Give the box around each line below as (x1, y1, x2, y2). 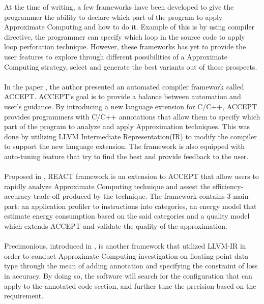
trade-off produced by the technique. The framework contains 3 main (33, 191, 249, 201)
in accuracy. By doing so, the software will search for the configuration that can (4, 270, 252, 281)
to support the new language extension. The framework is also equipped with (4, 141, 245, 151)
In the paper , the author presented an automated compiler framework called (4, 81, 244, 92)
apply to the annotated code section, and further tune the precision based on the (4, 280, 256, 291)
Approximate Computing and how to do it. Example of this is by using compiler (4, 21, 255, 32)
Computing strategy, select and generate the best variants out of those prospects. (4, 61, 257, 72)
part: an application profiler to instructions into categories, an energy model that (4, 200, 257, 211)
